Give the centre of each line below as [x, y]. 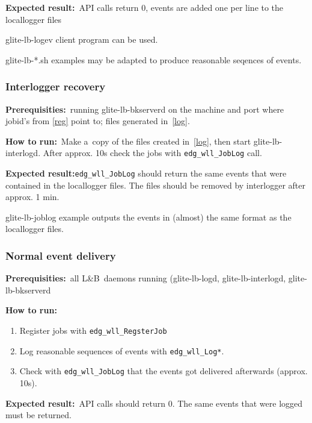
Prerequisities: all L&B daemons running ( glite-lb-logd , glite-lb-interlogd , [146, 278]
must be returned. [38, 415]
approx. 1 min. [32, 197]
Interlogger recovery [56, 86]
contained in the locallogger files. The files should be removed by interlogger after [155, 185]
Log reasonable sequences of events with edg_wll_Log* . [122, 350]
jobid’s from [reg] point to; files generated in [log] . [98, 121]
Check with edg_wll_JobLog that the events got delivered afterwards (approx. [164, 371]
